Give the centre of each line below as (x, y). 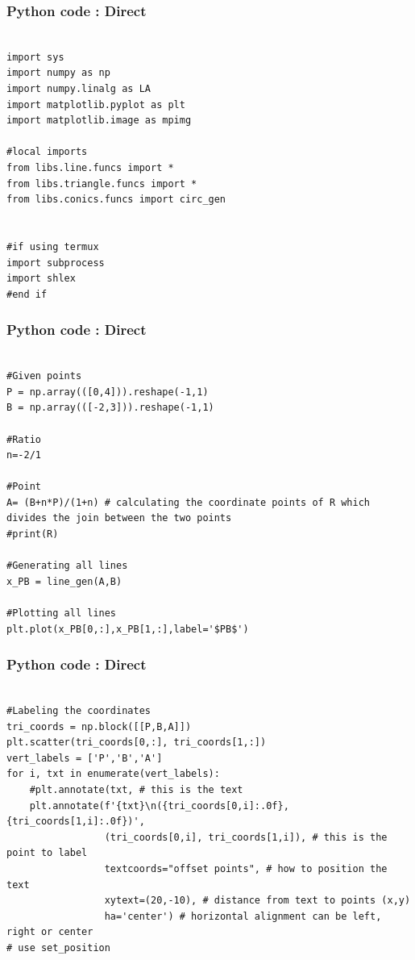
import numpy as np (58, 73)
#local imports (47, 152)
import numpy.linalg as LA (79, 89)
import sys (35, 57)
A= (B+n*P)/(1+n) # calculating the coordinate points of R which (189, 502)
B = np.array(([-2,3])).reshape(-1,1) (110, 408)
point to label (47, 853)
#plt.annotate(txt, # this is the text (136, 790)
